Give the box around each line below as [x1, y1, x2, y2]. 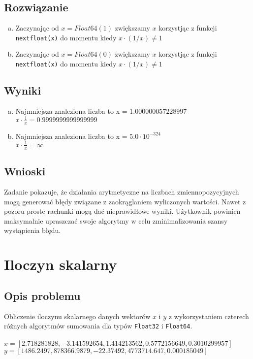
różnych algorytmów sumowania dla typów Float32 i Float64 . [4, 321, 192, 331]
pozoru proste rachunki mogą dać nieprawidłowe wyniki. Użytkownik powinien [4, 206, 241, 216]
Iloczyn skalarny [4, 254, 117, 274]
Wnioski [4, 163, 46, 179]
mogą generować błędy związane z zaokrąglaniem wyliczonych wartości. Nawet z [4, 196, 246, 206]
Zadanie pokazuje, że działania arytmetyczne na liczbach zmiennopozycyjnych [4, 186, 239, 196]
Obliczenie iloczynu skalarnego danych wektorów [4, 311, 151, 321]
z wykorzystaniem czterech [168, 311, 249, 321]
